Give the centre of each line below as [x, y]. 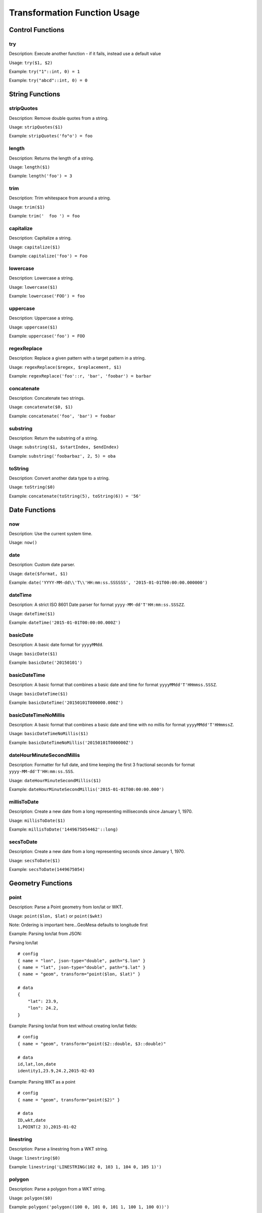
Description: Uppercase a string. [41, 318]
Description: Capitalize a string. [41, 238]
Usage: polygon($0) [31, 1198]
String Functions [35, 94]
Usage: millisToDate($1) [37, 820]
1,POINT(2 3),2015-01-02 [47, 1127]
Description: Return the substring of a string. [53, 438]
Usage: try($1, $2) [31, 63]
